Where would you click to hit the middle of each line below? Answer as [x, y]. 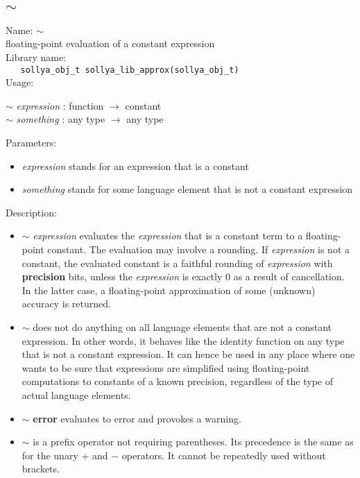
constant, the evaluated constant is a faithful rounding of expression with [177, 263]
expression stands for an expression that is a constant [135, 165]
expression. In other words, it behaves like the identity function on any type [183, 340]
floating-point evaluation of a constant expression [110, 43]
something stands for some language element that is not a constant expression [187, 189]
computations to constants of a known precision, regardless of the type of [177, 381]
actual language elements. [76, 394]
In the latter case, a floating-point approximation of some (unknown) [169, 290]
